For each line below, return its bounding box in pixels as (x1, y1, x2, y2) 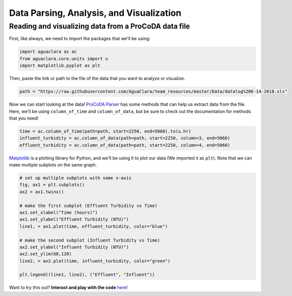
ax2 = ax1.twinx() (19, 189, 64, 195)
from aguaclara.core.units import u (19, 56, 109, 61)
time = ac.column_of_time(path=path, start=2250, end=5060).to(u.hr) (19, 128, 191, 134)
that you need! (9, 115, 39, 121)
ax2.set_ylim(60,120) (19, 251, 72, 257)
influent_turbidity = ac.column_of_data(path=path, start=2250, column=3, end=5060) (19, 135, 230, 141)
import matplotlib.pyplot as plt (19, 63, 101, 69)
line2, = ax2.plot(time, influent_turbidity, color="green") (19, 258, 171, 264)
